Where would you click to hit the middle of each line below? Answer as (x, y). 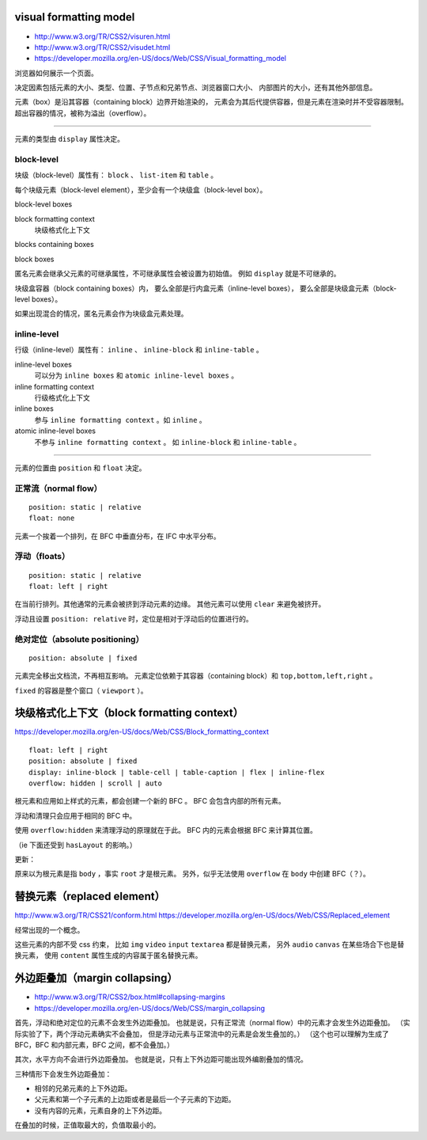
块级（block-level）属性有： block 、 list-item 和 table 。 (116, 175)
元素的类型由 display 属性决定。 (69, 139)
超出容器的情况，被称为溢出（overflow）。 (83, 113)
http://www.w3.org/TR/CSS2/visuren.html (102, 36)
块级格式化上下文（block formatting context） (129, 713)
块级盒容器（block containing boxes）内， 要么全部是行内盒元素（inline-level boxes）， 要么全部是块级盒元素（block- (206, 288)
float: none (52, 518)
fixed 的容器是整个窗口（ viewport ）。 (81, 690)
